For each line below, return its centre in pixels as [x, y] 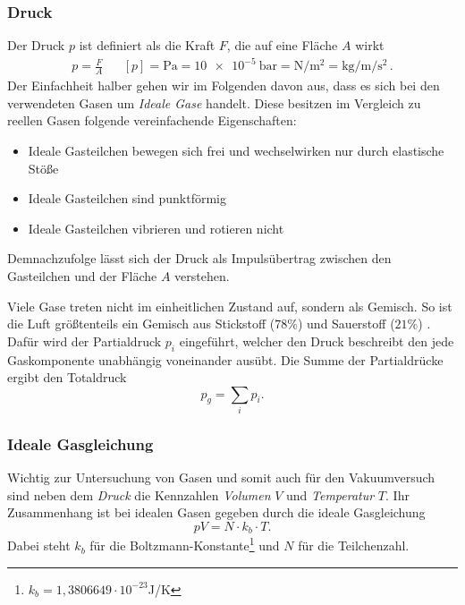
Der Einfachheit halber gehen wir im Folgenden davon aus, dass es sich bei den [224, 85]
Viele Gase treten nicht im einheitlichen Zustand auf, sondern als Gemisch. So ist [230, 306]
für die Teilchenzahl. [354, 545]
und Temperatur [330, 494]
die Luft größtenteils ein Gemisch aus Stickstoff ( [141, 324]
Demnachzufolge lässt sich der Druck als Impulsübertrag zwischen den [199, 258]
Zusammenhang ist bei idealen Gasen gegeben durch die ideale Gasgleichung [216, 512]
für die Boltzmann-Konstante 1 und [185, 544]
